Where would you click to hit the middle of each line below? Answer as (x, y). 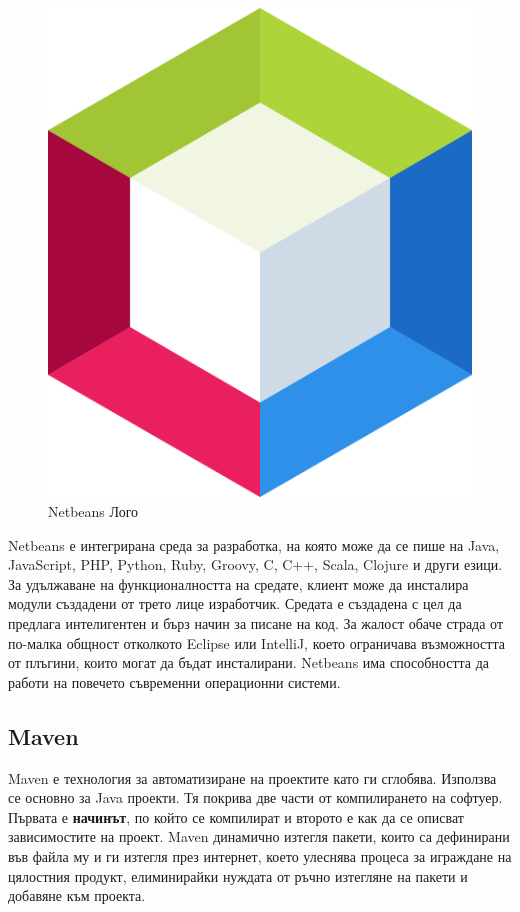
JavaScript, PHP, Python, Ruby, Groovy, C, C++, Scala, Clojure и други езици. (255, 564)
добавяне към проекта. (77, 895)
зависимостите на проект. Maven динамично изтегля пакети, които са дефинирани (259, 836)
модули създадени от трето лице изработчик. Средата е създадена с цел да (235, 603)
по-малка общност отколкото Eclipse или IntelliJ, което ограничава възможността (256, 642)
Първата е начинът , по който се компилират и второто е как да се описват (236, 816)
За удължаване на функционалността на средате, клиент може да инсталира (238, 583)
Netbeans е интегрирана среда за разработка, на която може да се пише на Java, (254, 544)
